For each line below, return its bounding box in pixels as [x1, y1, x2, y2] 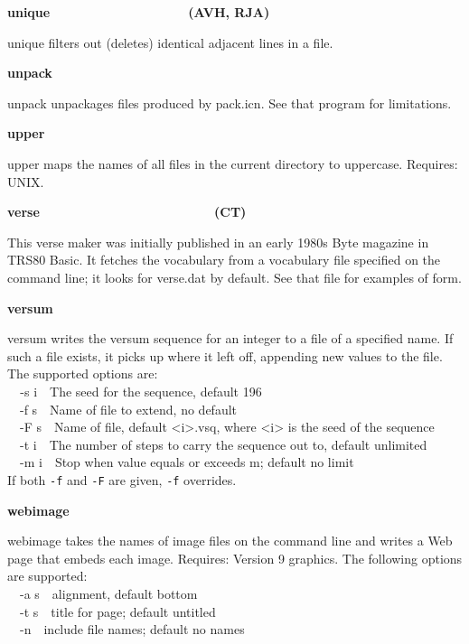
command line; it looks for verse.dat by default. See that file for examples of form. [7, 267, 462, 286]
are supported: [7, 566, 88, 585]
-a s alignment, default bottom [20, 583, 198, 602]
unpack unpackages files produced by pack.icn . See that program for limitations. [7, 93, 452, 112]
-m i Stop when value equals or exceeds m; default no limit [20, 453, 354, 471]
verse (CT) [7, 202, 247, 221]
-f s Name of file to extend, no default [20, 399, 238, 418]
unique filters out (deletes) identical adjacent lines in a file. [7, 33, 333, 51]
